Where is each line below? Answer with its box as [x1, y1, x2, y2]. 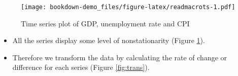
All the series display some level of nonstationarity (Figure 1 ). [12, 35, 205, 46]
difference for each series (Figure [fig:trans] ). [12, 62, 150, 72]
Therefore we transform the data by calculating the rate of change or [12, 52, 227, 62]
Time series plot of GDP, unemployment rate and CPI [21, 18, 190, 28]
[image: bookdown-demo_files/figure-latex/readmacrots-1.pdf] [21, 4, 235, 11]
